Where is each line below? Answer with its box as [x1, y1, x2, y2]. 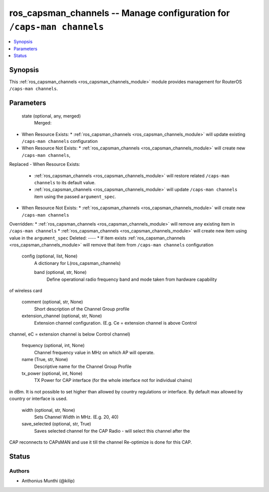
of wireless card [9, 288, 42, 294]
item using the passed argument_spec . [34, 193, 117, 199]
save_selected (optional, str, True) [21, 421, 92, 427]
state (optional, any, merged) [21, 113, 81, 119]
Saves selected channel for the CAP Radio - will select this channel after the [34, 428, 190, 434]
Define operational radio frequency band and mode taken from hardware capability [46, 276, 217, 282]
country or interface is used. [9, 396, 68, 402]
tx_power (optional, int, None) [21, 370, 83, 376]
